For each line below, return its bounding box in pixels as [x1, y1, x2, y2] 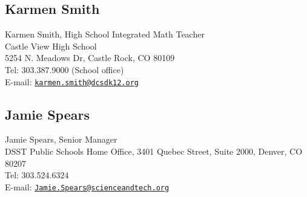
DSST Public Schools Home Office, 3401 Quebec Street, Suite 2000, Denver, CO [5, 145, 303, 158]
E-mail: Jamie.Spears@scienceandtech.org [5, 180, 170, 193]
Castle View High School [5, 39, 97, 52]
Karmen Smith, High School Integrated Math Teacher [5, 28, 205, 40]
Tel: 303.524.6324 [5, 169, 69, 181]
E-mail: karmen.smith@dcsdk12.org [5, 75, 139, 88]
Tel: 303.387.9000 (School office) [5, 63, 124, 76]
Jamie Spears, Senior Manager [5, 133, 117, 146]
